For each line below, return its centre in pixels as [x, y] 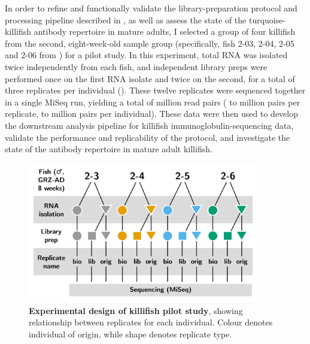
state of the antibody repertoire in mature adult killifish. [109, 149]
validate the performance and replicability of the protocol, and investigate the [148, 137]
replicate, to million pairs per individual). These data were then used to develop [152, 114]
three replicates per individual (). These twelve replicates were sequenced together [155, 90]
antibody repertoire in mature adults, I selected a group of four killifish [165, 31]
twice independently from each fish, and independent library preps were [136, 66]
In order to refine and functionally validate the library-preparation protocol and [151, 8]
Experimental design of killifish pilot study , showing [136, 310]
